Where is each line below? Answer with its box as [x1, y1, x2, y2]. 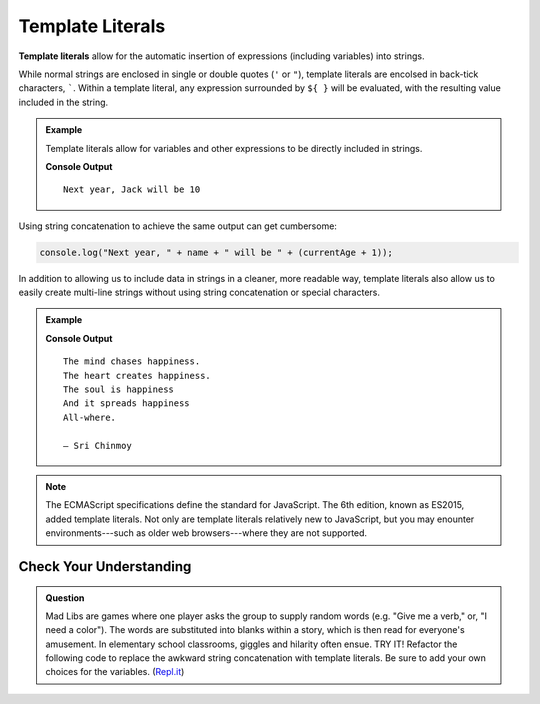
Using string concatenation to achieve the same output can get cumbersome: [18, 220, 337, 232]
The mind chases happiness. [63, 356, 201, 367]
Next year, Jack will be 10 [63, 184, 201, 195]
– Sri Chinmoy [63, 440, 132, 451]
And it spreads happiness [63, 398, 190, 409]
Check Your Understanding [18, 558, 192, 575]
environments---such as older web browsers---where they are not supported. [45, 527, 368, 539]
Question [45, 591, 85, 604]
